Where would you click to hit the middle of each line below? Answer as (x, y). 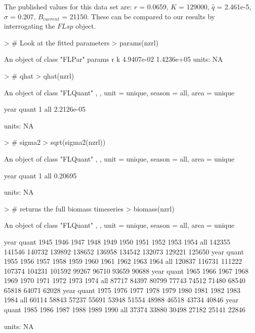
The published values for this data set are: (68, 6)
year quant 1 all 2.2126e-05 (45, 109)
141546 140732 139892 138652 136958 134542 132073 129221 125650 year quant (124, 251)
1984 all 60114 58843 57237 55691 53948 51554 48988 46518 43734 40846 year (121, 300)
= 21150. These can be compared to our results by (138, 16)
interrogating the (30, 26)
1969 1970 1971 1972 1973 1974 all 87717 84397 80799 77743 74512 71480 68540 (125, 280)
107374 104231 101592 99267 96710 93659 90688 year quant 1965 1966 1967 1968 (126, 271)
